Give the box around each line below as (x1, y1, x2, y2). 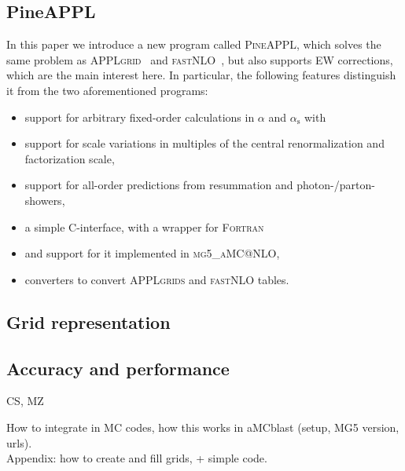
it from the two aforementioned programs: (6, 82, 208, 98)
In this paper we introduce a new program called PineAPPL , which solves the (6, 36, 381, 53)
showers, (24, 192, 65, 208)
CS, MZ (6, 392, 44, 409)
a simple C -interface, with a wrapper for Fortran (24, 218, 264, 235)
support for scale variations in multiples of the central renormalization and (24, 135, 385, 152)
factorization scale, (24, 150, 115, 166)
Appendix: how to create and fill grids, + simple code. (6, 450, 267, 466)
